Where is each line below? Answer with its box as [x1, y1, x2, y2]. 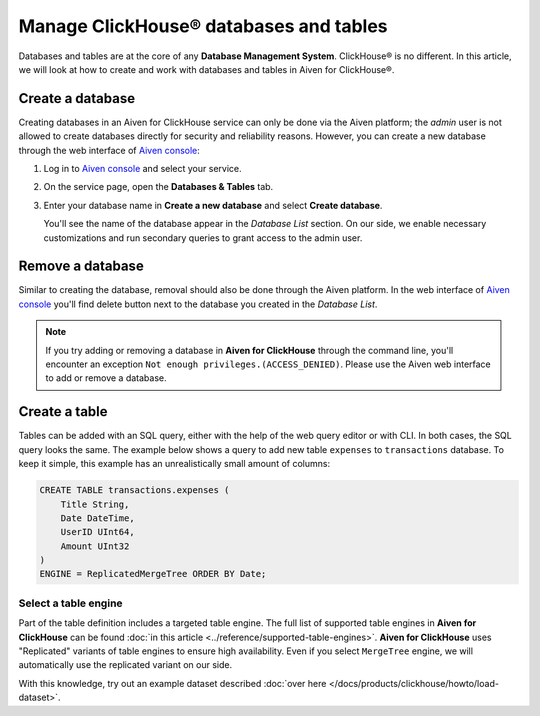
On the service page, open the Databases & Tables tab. [43, 181, 274, 193]
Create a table [18, 403, 109, 420]
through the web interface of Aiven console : [18, 144, 200, 156]
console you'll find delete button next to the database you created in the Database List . [18, 298, 378, 310]
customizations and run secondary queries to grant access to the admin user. [43, 231, 363, 244]
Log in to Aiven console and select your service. [43, 163, 242, 175]
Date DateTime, [60, 512, 135, 524]
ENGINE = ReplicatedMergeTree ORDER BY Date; [39, 568, 267, 580]
